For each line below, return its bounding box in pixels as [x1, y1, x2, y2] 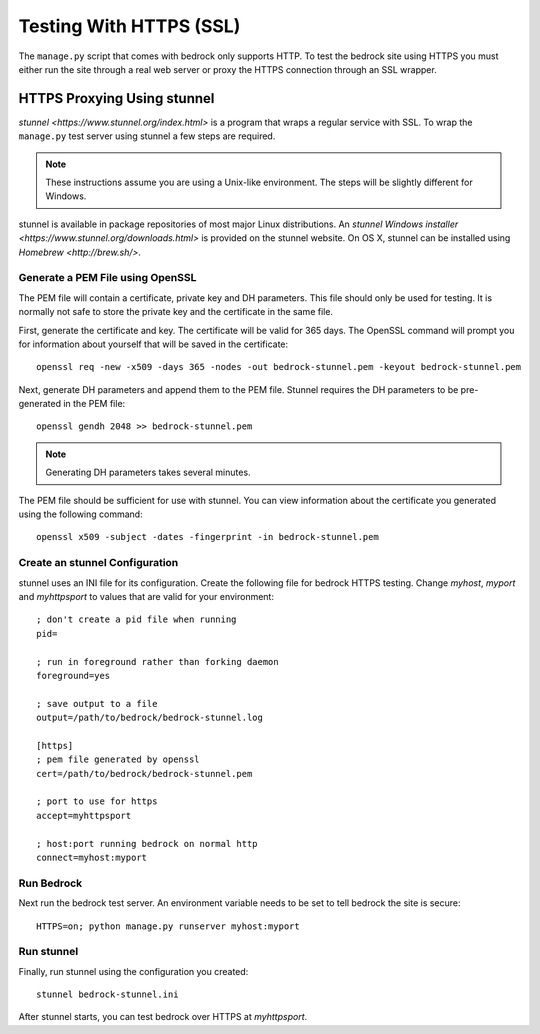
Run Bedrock [18, 876, 83, 890]
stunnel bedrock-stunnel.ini [36, 989, 179, 1000]
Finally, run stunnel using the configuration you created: [18, 965, 249, 977]
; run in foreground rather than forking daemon [36, 656, 279, 667]
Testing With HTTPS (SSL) [18, 15, 241, 37]
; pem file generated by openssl [36, 754, 200, 765]
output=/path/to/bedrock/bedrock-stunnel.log [36, 712, 264, 724]
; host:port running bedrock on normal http [36, 838, 259, 849]
